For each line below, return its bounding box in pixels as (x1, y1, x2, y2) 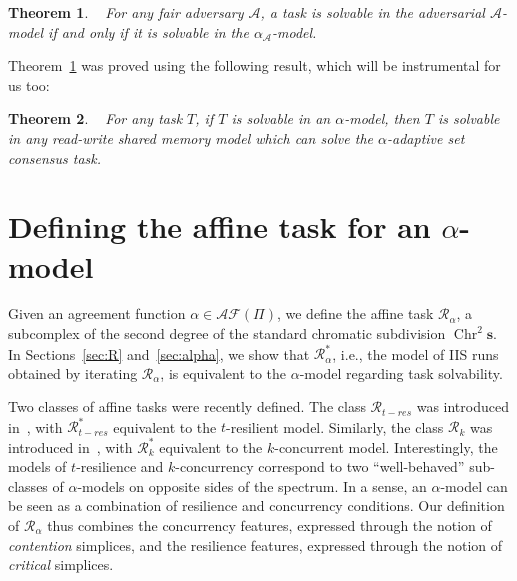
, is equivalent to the (160, 362, 287, 383)
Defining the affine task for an (8, 206, 431, 247)
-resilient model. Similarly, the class (226, 416, 444, 437)
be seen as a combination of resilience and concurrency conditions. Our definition (8, 495, 505, 516)
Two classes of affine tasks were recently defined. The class (8, 396, 366, 417)
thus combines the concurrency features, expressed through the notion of (47, 514, 492, 535)
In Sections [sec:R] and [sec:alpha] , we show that (8, 343, 310, 364)
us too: (8, 74, 50, 95)
